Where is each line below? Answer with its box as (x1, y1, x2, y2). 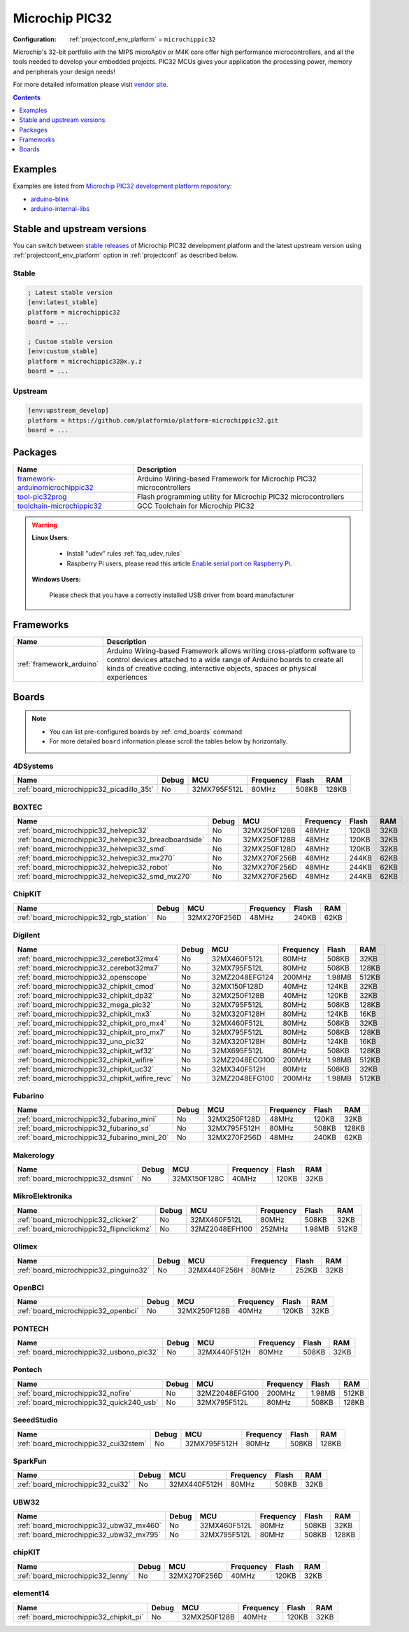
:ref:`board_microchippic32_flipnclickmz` (17, 1223, 152, 1233)
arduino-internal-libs (30, 205, 90, 213)
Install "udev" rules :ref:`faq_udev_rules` (66, 549, 182, 558)
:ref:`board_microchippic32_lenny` (17, 1570, 131, 1580)
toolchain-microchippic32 (17, 501, 103, 511)
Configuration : (13, 35, 57, 43)
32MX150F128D (211, 981, 264, 991)
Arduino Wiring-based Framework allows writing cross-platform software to (106, 646, 356, 656)
